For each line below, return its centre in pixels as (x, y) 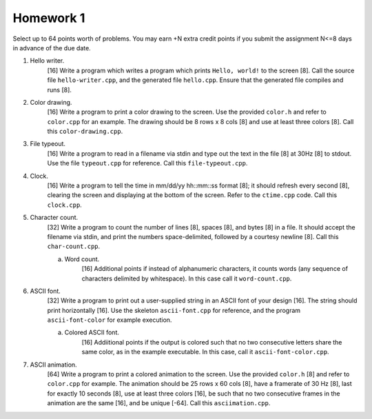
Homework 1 (49, 18)
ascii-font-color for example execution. (110, 320)
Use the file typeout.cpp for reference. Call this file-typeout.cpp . (147, 163)
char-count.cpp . (74, 246)
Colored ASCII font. (92, 333)
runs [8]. (60, 90)
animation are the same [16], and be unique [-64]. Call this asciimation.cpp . (159, 403)
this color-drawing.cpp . (85, 132)
